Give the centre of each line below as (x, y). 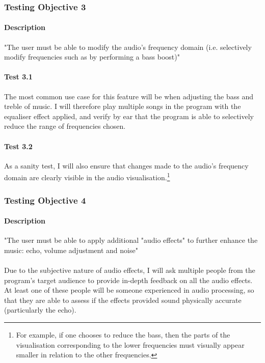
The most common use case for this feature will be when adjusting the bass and (129, 96)
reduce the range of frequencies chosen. (65, 126)
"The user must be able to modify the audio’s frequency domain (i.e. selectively (128, 47)
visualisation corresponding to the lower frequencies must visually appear (130, 344)
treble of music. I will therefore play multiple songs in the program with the (123, 106)
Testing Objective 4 (45, 200)
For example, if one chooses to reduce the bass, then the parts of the (123, 335)
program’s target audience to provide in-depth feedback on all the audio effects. (128, 280)
